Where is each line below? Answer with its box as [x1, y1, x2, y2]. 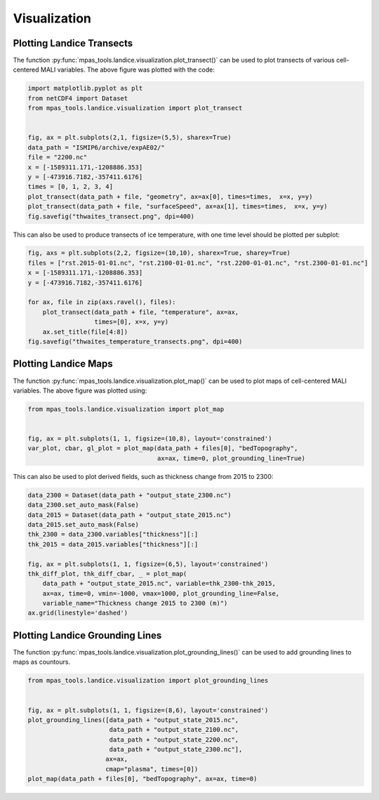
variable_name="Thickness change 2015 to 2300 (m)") [42, 599, 228, 608]
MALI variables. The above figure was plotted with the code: [40, 65, 215, 74]
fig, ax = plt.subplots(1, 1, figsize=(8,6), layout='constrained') [27, 706, 269, 714]
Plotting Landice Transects [13, 37, 133, 49]
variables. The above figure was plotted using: [13, 386, 147, 395]
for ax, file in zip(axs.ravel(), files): [27, 299, 176, 306]
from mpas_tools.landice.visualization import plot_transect [27, 104, 243, 112]
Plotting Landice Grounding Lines [13, 629, 162, 641]
